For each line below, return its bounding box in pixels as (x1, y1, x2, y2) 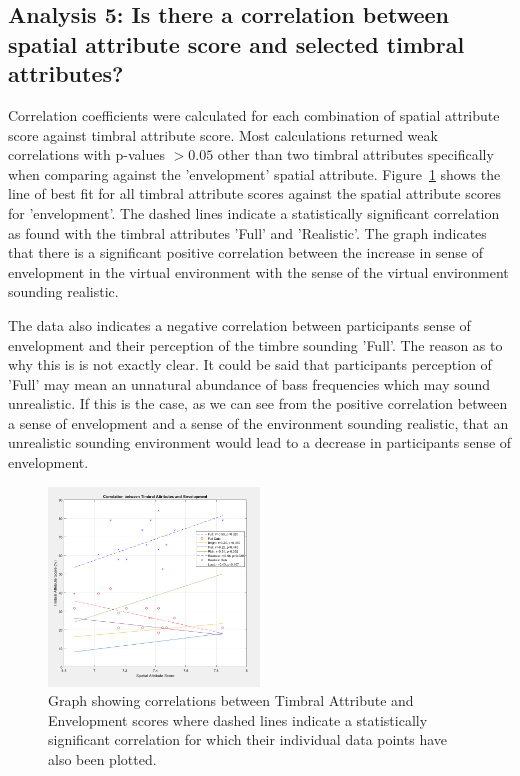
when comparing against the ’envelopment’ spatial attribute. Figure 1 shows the (8, 163, 501, 184)
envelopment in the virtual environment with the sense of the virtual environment (8, 261, 509, 282)
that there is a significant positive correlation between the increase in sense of (8, 242, 484, 263)
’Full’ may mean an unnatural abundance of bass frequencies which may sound (8, 373, 491, 394)
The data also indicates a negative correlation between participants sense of (8, 314, 471, 335)
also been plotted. (48, 749, 157, 770)
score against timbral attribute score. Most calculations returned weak (8, 124, 438, 145)
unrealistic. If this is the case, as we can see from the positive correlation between (8, 393, 508, 414)
